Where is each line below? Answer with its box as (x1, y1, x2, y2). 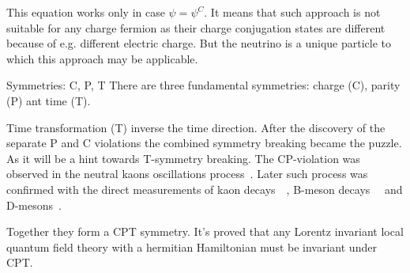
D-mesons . (6, 196, 62, 213)
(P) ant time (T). (6, 92, 91, 108)
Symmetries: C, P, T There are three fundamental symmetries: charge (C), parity (6, 77, 401, 93)
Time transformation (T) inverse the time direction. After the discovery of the (6, 119, 386, 135)
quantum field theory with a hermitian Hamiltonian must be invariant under (6, 238, 377, 255)
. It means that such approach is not (204, 4, 381, 20)
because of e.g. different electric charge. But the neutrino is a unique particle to (6, 35, 392, 51)
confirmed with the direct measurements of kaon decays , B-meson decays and (6, 180, 403, 197)
